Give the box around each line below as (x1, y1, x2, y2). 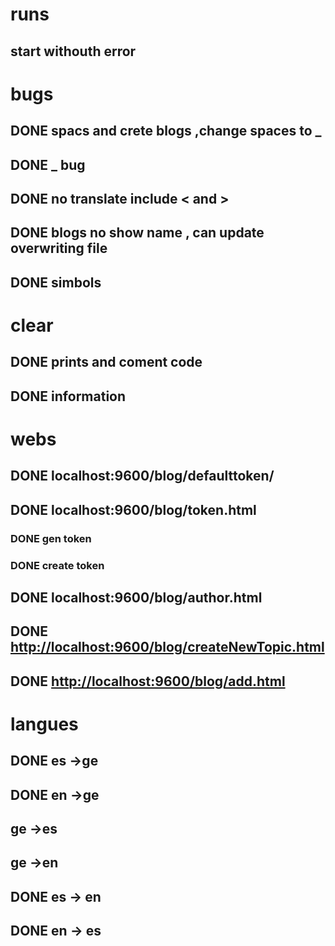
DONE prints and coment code (10, 354, 203, 371)
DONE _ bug (10, 156, 86, 173)
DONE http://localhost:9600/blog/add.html (10, 673, 286, 690)
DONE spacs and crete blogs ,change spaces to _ (10, 123, 322, 140)
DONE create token (10, 558, 105, 572)
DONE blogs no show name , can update (10, 224, 265, 242)
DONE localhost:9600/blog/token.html (10, 501, 257, 518)
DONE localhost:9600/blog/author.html (10, 589, 263, 606)
